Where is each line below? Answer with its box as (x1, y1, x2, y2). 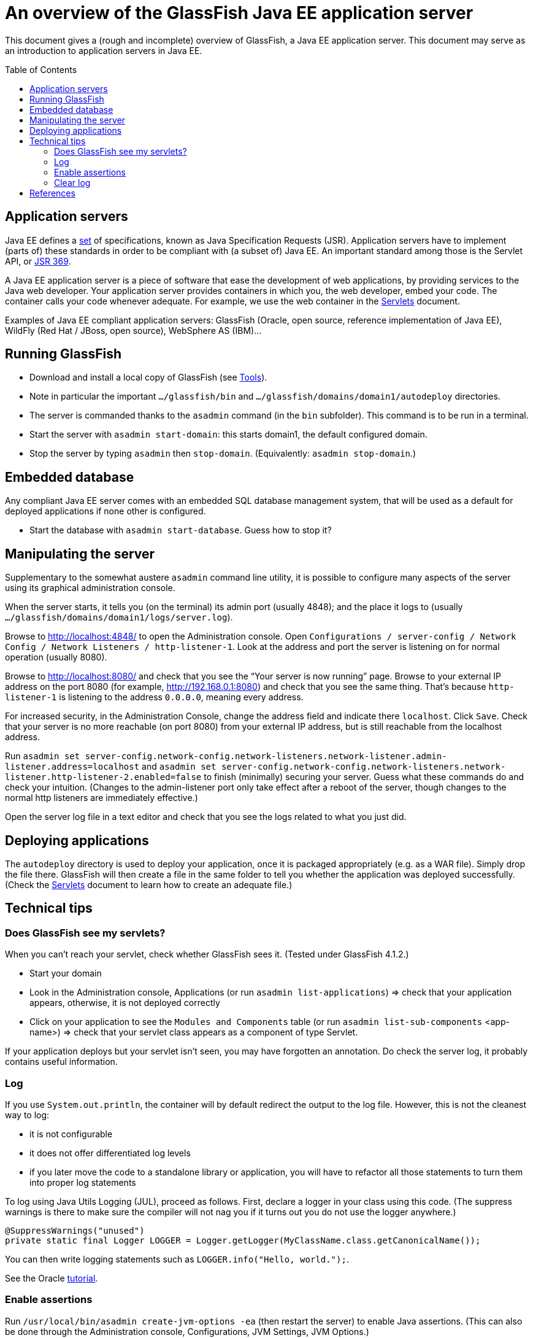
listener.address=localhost (5, 762, 140, 772)
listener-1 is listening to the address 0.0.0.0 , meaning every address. (5, 692, 304, 703)
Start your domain (29, 968, 102, 979)
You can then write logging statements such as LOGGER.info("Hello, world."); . (5, 1253, 349, 1264)
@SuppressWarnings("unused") (5, 1225, 145, 1236)
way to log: (5, 1109, 50, 1120)
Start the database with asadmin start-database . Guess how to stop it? (29, 525, 332, 536)
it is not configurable (29, 1128, 113, 1139)
